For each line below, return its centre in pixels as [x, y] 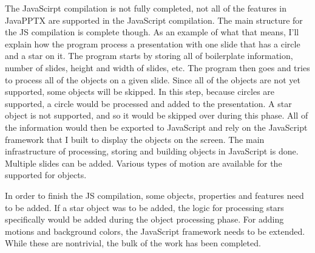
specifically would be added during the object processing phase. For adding [144, 219]
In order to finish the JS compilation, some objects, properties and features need [154, 195]
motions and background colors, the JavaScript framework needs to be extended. [155, 231]
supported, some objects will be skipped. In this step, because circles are [140, 92]
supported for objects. [46, 175]
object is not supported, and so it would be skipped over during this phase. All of [157, 115]
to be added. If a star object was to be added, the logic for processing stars [144, 207]
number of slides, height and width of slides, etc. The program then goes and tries [157, 67]
